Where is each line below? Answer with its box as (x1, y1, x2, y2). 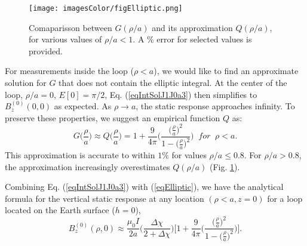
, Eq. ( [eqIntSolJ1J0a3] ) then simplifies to (105, 88, 257, 100)
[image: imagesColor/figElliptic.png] (29, 4, 183, 13)
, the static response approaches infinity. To (136, 100, 295, 112)
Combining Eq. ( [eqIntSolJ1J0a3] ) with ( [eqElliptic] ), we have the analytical (5, 180, 284, 193)
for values (171, 148, 207, 161)
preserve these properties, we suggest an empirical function (5, 111, 220, 124)
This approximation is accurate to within (5, 148, 155, 161)
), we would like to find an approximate (153, 64, 299, 77)
